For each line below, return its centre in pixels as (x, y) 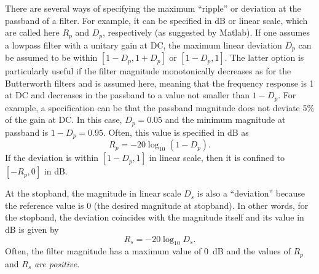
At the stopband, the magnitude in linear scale (93, 193)
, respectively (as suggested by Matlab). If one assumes (206, 32)
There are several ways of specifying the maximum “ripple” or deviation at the (153, 8)
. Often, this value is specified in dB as (176, 132)
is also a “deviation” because (251, 193)
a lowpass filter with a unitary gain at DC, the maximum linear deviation (144, 45)
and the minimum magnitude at (225, 119)
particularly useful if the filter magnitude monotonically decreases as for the (148, 71)
